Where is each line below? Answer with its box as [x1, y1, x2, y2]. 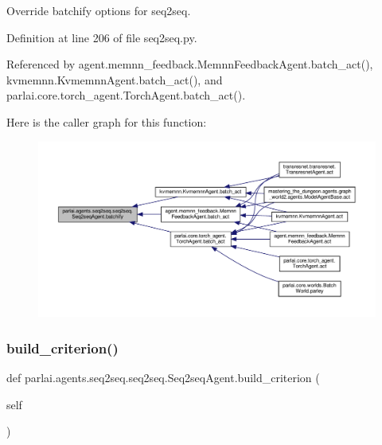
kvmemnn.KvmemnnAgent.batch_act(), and [6, 71, 223, 88]
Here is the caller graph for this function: [6, 113, 207, 130]
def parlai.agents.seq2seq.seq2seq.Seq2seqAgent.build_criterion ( [6, 369, 320, 386]
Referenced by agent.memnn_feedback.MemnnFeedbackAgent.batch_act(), [6, 56, 373, 72]
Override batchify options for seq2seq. [6, 2, 191, 18]
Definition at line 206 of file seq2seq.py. [6, 29, 197, 45]
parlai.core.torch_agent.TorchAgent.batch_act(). [6, 87, 246, 103]
